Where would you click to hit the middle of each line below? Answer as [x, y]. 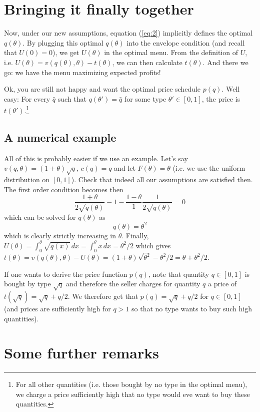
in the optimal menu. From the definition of [171, 52]
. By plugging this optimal [63, 42]
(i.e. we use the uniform [209, 168]
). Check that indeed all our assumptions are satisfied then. [162, 179]
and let [125, 168]
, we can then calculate [147, 62]
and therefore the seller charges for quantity [133, 284]
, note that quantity [179, 274]
